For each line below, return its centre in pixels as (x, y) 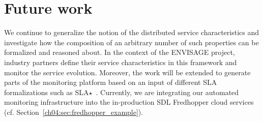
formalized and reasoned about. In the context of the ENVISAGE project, (120, 52)
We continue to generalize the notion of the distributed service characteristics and (131, 32)
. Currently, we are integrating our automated (167, 92)
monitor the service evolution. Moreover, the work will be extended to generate (127, 72)
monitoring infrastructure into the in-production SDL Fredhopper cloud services (129, 102)
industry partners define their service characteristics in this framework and (121, 62)
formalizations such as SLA (47, 92)
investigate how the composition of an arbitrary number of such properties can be (131, 42)
